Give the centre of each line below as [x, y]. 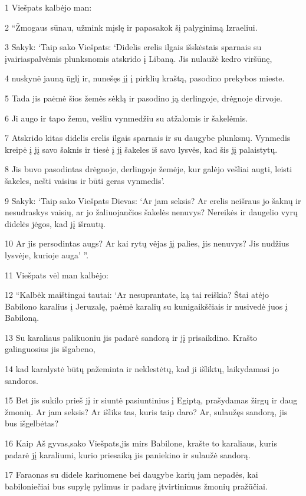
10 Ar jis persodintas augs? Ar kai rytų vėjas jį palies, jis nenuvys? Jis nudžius [147, 243]
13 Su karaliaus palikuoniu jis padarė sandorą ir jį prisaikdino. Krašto [131, 337]
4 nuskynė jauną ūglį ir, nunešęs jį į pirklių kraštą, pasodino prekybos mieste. [145, 78]
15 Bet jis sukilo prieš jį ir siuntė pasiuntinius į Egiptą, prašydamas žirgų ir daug [151, 400]
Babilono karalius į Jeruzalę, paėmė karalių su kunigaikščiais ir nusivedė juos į [146, 306]
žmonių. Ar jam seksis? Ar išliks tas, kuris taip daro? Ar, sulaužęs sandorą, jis [146, 411]
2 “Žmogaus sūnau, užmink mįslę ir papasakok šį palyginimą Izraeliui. [131, 27]
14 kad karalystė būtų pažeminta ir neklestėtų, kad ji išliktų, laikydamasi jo [142, 369]
